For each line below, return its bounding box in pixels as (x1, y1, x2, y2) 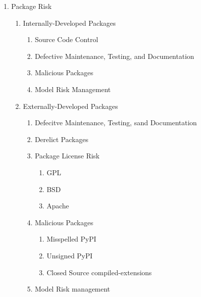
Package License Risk (35, 150, 100, 161)
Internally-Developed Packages (23, 17, 116, 28)
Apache (47, 200, 69, 211)
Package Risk (11, 1, 52, 11)
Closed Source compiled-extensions (47, 267, 152, 277)
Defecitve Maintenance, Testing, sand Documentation (35, 117, 197, 128)
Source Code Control (35, 34, 99, 45)
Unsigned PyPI (47, 250, 93, 260)
